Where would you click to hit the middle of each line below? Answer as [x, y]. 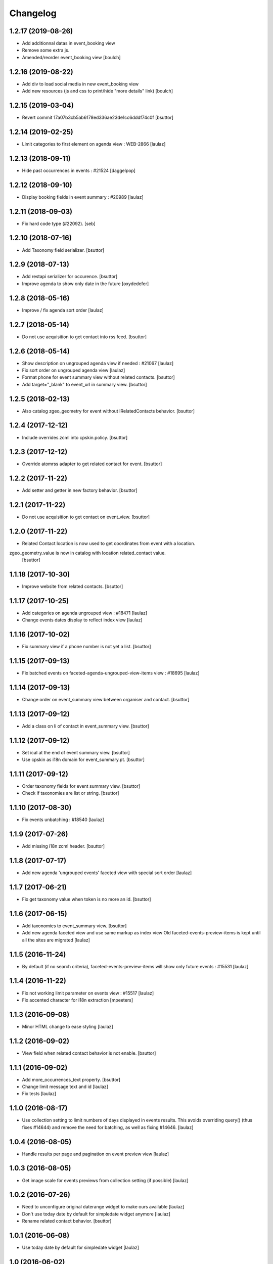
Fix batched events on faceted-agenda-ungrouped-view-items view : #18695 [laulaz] [111, 673]
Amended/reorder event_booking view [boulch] [71, 57]
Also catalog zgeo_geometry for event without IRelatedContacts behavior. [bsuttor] [108, 411]
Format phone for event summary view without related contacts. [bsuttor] [99, 377]
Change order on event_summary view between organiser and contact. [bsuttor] [106, 699]
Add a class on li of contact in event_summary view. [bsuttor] [85, 726]
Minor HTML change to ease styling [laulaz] [67, 1026]
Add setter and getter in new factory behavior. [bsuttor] [80, 490]
